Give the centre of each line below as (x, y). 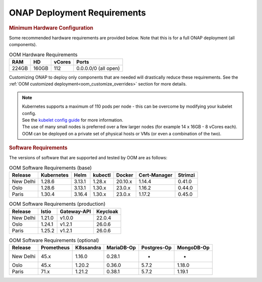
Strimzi (186, 175)
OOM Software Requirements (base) (50, 167)
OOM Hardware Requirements (43, 54)
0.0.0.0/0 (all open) (98, 68)
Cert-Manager (156, 175)
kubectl (102, 175)
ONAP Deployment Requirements (77, 13)
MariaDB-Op (121, 248)
